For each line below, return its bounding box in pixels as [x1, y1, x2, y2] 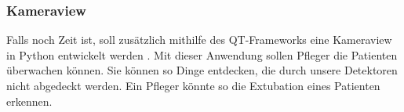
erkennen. [6, 92, 53, 109]
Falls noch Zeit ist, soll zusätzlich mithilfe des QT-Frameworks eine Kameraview [6, 31, 392, 48]
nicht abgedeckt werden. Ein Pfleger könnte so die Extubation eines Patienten [6, 78, 380, 93]
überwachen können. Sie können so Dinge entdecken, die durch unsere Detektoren [6, 62, 398, 78]
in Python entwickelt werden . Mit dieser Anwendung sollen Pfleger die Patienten [6, 46, 398, 63]
